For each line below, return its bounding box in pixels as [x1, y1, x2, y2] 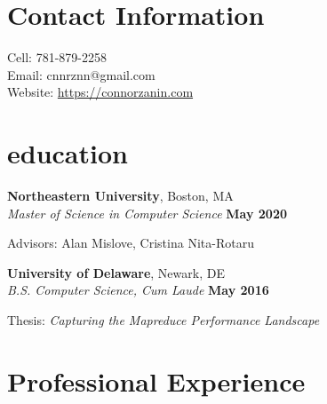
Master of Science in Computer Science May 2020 [7, 203, 287, 222]
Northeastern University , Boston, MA [7, 186, 234, 205]
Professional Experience [7, 362, 306, 399]
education [7, 135, 128, 171]
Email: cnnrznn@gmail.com [7, 65, 156, 83]
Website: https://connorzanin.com [7, 83, 194, 101]
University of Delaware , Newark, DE [7, 263, 225, 281]
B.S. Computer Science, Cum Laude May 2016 [7, 281, 269, 299]
